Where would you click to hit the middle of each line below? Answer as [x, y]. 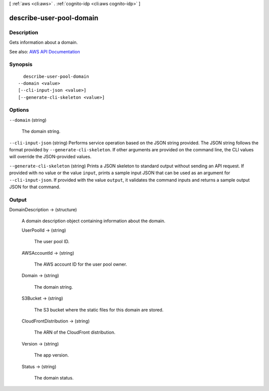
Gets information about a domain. [44, 42]
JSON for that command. [35, 187]
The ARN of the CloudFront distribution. [75, 333]
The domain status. [54, 378]
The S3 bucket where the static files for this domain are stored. [99, 310]
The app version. [52, 355]
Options [19, 110]
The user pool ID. [52, 242]
